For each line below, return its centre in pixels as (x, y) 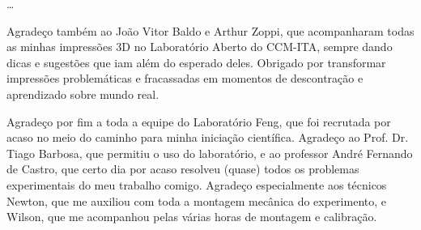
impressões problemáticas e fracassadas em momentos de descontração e (185, 78)
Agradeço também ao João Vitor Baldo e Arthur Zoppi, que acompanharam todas (210, 30)
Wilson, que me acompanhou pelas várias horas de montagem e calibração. (192, 217)
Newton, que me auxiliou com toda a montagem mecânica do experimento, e (196, 200)
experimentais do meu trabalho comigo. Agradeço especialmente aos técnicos (197, 184)
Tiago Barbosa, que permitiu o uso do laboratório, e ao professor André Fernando (210, 153)
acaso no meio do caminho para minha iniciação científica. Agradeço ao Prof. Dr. (208, 137)
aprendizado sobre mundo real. (83, 94)
